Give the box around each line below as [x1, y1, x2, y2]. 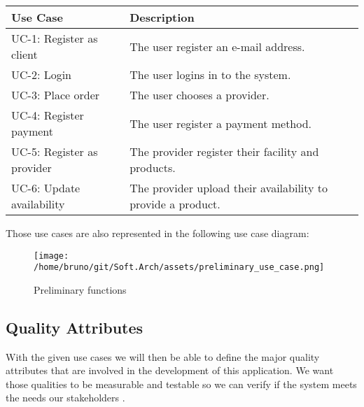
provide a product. [129, 196, 220, 212]
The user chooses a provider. [129, 87, 269, 103]
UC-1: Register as [11, 30, 98, 46]
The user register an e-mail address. [129, 38, 305, 55]
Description [129, 9, 195, 25]
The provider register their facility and [129, 143, 319, 159]
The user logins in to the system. [129, 66, 291, 83]
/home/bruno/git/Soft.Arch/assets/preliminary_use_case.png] [34, 262, 325, 273]
